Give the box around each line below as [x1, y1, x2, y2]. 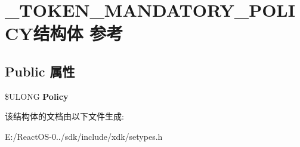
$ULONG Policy [5, 90, 69, 102]
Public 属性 [5, 62, 75, 80]
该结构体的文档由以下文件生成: [5, 110, 124, 122]
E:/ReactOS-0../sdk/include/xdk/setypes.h [5, 130, 163, 142]
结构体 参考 [33, 21, 123, 45]
